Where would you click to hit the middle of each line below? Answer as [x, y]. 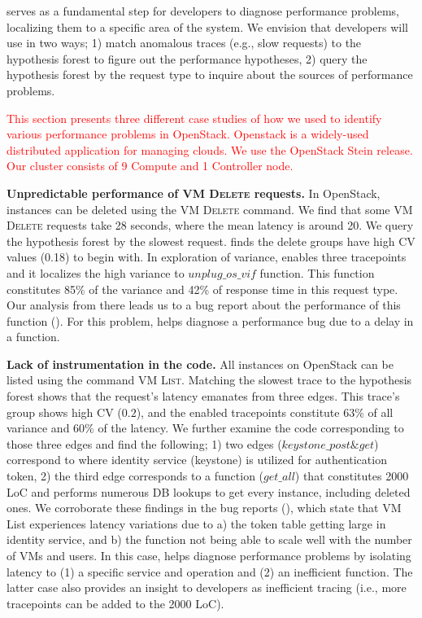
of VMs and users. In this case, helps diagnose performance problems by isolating [209, 555]
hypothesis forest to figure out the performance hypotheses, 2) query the [187, 58]
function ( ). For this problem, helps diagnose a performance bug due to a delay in [210, 320]
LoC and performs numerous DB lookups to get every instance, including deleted [209, 491]
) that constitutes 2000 [352, 476]
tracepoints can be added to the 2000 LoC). [115, 603]
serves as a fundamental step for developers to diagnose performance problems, [203, 11]
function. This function [317, 272]
